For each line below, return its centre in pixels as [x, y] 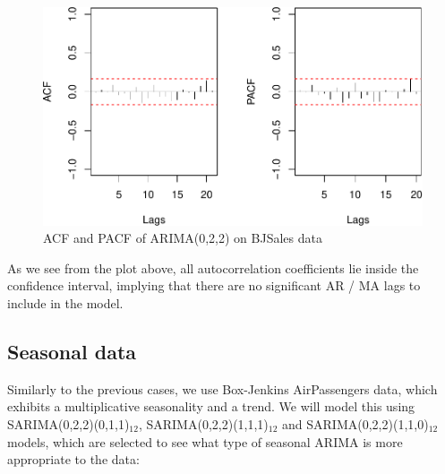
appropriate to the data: [73, 459]
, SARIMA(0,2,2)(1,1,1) [203, 423]
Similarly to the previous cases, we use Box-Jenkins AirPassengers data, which [222, 388]
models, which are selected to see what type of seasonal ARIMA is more [205, 441]
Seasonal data [72, 351]
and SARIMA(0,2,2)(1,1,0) [355, 423]
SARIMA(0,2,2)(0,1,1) [68, 423]
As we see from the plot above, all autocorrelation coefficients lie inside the [213, 267]
